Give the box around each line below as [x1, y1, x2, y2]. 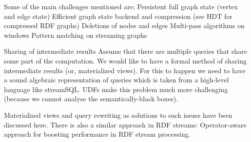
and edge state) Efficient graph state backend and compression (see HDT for [4, 11, 232, 21]
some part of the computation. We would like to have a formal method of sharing [4, 55, 247, 65]
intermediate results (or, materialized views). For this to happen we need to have [4, 65, 246, 75]
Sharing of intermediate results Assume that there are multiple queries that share [4, 46, 247, 56]
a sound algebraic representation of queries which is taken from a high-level [4, 75, 229, 85]
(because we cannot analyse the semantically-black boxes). [4, 94, 178, 104]
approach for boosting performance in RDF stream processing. [4, 129, 191, 139]
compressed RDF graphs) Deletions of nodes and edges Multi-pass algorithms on [4, 20, 245, 31]
